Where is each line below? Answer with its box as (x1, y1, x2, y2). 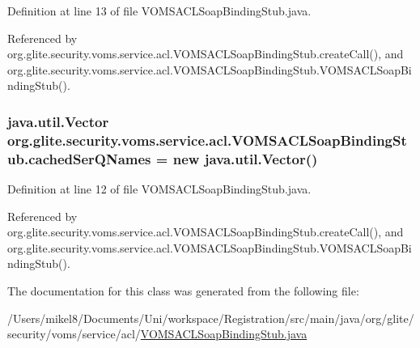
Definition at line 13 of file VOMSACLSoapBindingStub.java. (7, 2, 312, 19)
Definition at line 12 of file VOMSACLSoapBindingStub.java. (7, 180, 312, 197)
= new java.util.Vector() (155, 148, 318, 168)
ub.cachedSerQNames (7, 148, 151, 168)
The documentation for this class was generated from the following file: (7, 282, 359, 299)
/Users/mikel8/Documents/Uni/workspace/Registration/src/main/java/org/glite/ (7, 309, 414, 326)
